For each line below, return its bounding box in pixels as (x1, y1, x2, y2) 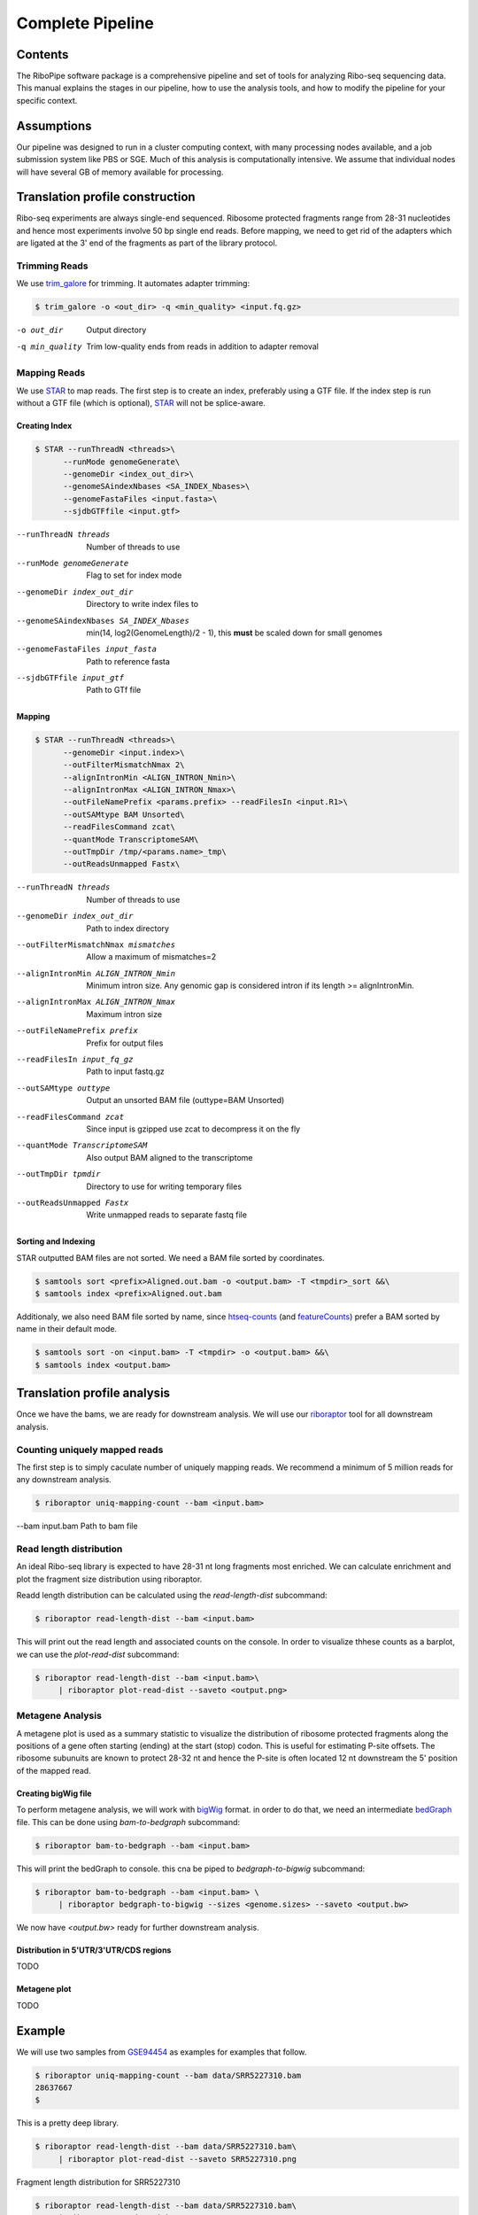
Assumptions (16, 118, 92, 133)
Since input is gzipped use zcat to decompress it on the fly (86, 1123, 301, 1134)
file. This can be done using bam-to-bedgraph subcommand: (16, 1816, 241, 1827)
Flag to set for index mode (86, 570, 182, 580)
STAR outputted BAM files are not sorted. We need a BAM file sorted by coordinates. (16, 1252, 325, 1263)
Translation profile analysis (16, 1386, 171, 1401)
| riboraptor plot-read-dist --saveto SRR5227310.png (58, 2154, 297, 2164)
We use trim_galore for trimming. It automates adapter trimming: (16, 278, 251, 289)
